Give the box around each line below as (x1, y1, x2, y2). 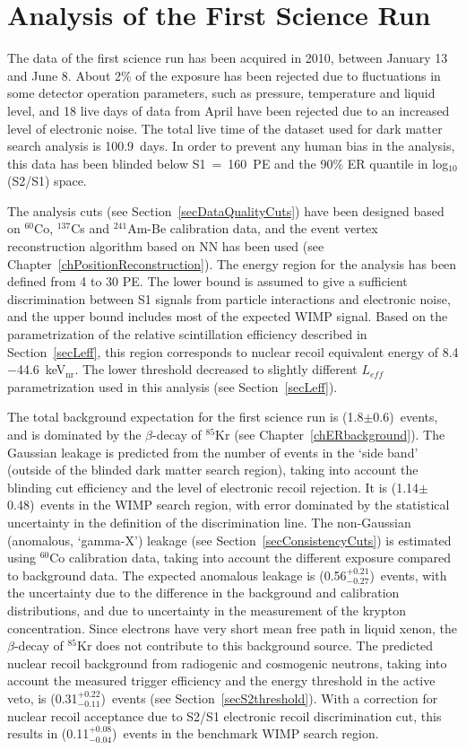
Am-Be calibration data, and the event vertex (127, 219, 378, 238)
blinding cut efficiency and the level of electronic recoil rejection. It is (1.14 (7, 477, 419, 496)
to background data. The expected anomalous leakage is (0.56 (7, 565, 347, 584)
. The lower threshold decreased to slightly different (74, 360, 358, 379)
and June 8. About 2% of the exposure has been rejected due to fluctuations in (7, 65, 441, 84)
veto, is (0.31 (7, 688, 78, 707)
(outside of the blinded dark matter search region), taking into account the (7, 460, 419, 479)
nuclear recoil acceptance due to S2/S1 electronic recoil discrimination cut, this (7, 706, 442, 725)
